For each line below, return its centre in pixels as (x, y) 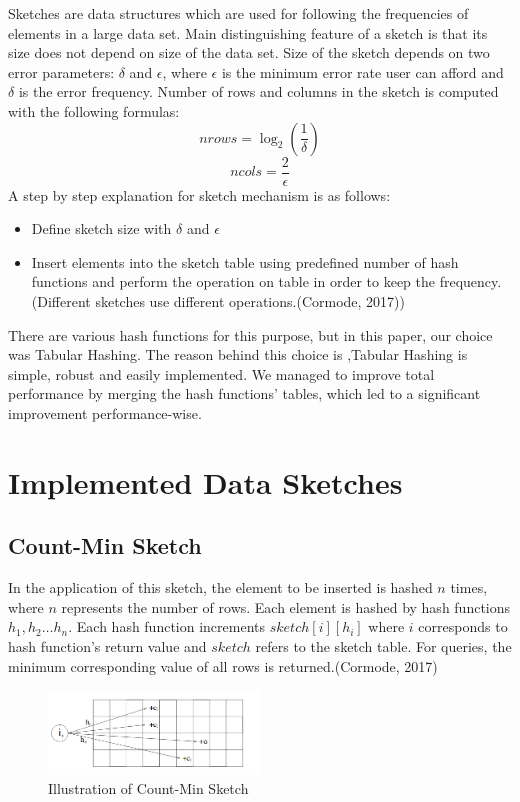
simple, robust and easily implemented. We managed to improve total (221, 373)
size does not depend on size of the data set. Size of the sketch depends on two (249, 52)
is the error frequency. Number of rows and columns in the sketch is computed (258, 91)
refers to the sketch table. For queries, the (383, 645)
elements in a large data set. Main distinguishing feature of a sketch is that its (248, 32)
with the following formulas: (94, 110)
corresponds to (463, 626)
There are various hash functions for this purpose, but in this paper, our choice (250, 334)
